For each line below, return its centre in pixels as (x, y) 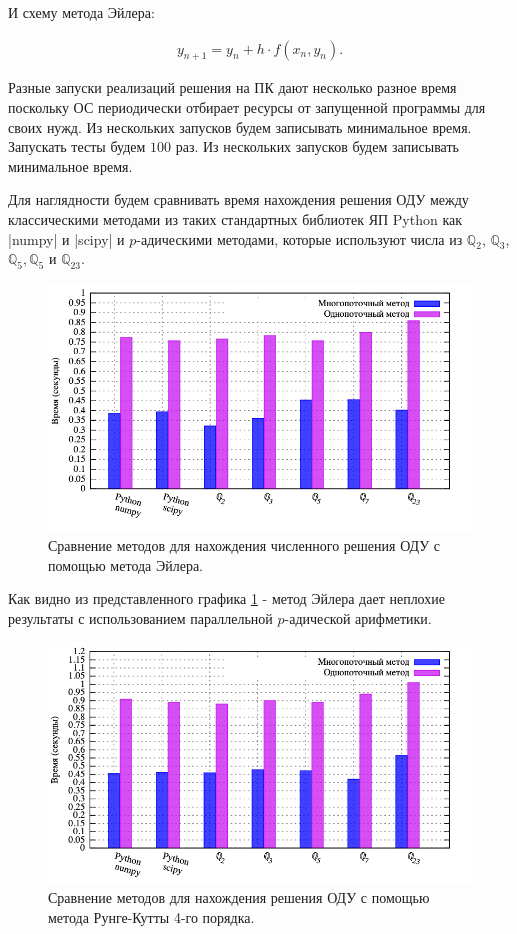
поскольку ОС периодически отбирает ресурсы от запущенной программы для (247, 107)
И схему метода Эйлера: (81, 12)
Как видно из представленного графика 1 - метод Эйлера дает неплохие (226, 598)
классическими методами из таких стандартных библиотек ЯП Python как (235, 218)
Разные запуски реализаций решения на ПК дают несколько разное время (232, 87)
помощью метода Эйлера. (126, 564)
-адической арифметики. (358, 617)
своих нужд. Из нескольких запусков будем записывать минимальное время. (240, 126)
